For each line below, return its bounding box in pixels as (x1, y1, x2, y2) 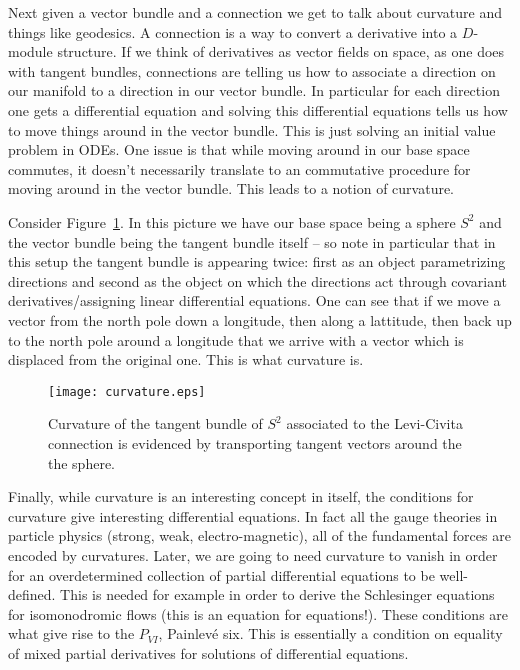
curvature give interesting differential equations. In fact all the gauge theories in (8, 505, 498, 526)
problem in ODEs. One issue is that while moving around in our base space (8, 139, 470, 160)
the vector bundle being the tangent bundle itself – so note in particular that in (8, 231, 496, 252)
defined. (8, 584, 56, 605)
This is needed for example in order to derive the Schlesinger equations (60, 584, 495, 605)
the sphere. (48, 452, 116, 473)
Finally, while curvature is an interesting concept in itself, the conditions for (8, 486, 474, 507)
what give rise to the (8, 623, 135, 644)
